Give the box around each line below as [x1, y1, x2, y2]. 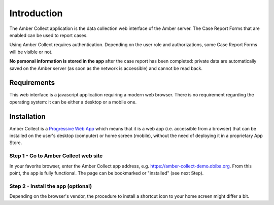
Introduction [9, 8, 63, 19]
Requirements [9, 79, 55, 87]
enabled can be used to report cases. [9, 32, 88, 38]
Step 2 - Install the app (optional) [9, 183, 92, 190]
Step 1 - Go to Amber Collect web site [9, 152, 103, 159]
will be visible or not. [9, 49, 53, 55]
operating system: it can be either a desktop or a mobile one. [9, 99, 137, 105]
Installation [9, 112, 46, 121]
